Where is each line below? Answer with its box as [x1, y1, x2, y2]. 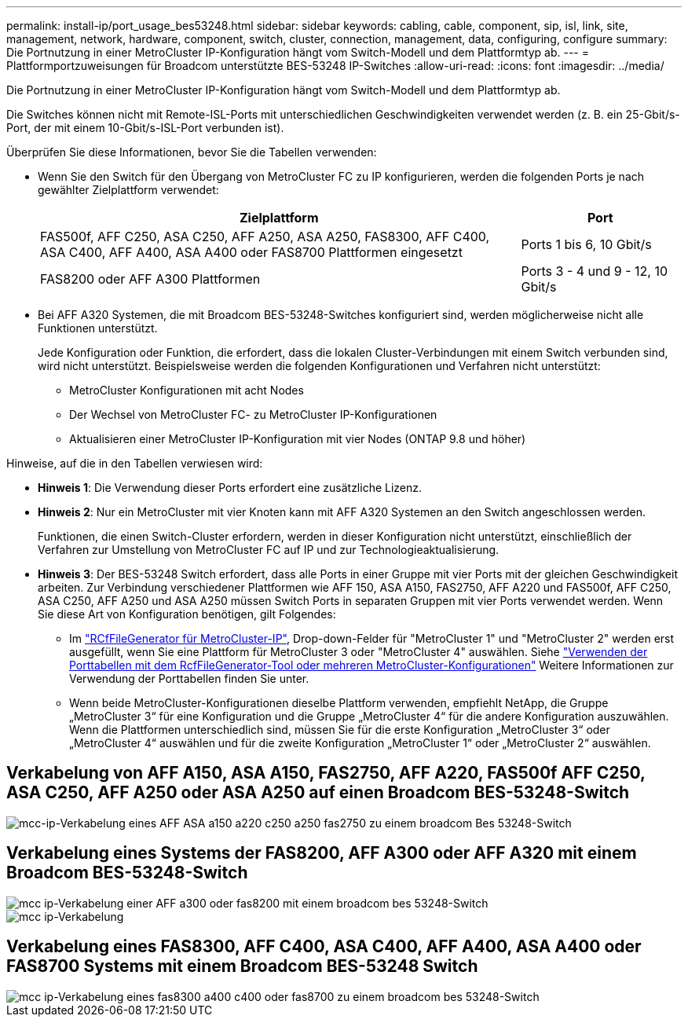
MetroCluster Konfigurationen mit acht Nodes [69, 383, 304, 397]
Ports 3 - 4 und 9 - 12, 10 [521, 263, 668, 279]
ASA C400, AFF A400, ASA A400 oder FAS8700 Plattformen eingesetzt [40, 244, 463, 260]
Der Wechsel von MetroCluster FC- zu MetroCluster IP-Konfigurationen [69, 408, 437, 421]
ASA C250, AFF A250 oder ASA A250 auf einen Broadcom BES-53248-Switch [6, 783, 630, 803]
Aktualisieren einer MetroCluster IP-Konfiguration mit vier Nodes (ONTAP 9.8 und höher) [69, 432, 526, 445]
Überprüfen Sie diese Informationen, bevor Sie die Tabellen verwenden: [6, 145, 377, 159]
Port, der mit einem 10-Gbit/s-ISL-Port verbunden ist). [6, 121, 284, 134]
